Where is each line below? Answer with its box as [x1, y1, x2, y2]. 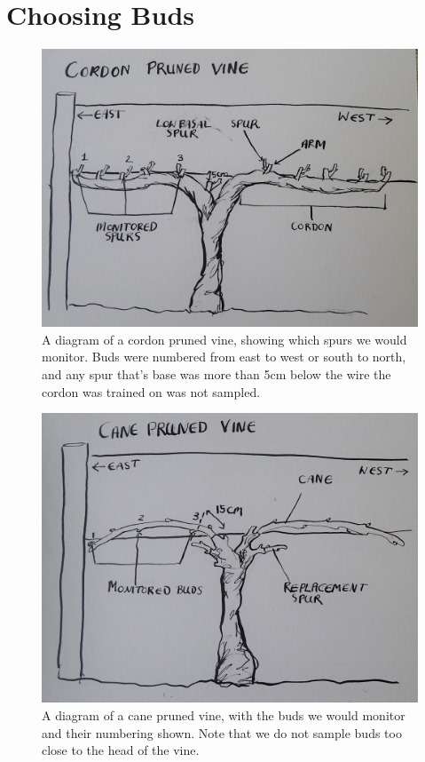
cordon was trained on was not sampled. [42, 382, 261, 401]
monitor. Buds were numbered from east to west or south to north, [42, 347, 406, 366]
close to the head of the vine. [42, 741, 200, 759]
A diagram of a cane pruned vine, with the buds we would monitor [42, 706, 405, 724]
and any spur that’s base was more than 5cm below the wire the [42, 364, 391, 383]
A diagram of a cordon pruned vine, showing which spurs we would [42, 329, 407, 348]
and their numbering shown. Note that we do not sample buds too [42, 723, 402, 742]
